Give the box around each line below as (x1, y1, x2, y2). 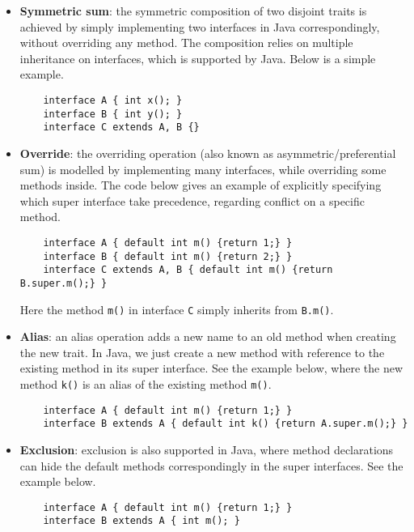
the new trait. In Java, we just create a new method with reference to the (19, 343, 385, 360)
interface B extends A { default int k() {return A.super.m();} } (43, 418, 408, 430)
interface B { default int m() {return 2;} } (43, 250, 293, 262)
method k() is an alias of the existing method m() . (19, 375, 272, 392)
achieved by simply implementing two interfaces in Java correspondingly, (19, 18, 380, 35)
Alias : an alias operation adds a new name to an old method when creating (19, 328, 396, 345)
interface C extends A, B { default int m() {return (43, 264, 333, 276)
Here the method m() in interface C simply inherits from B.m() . (19, 300, 334, 317)
